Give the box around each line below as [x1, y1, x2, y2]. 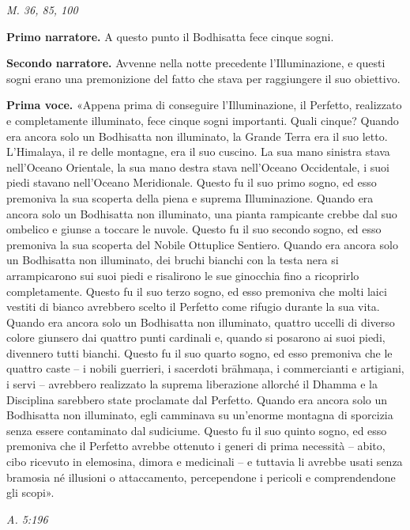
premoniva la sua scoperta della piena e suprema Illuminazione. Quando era [6, 189, 374, 206]
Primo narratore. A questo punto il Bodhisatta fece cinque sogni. [6, 28, 334, 44]
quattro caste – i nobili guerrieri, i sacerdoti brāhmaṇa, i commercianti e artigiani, [6, 360, 404, 377]
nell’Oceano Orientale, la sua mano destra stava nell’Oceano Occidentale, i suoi [6, 158, 389, 175]
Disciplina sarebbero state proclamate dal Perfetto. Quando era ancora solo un [6, 391, 388, 407]
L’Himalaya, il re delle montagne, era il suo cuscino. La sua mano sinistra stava [6, 143, 390, 160]
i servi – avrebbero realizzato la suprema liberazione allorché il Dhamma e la [6, 376, 378, 392]
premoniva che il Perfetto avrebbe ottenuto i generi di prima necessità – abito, [6, 437, 386, 454]
